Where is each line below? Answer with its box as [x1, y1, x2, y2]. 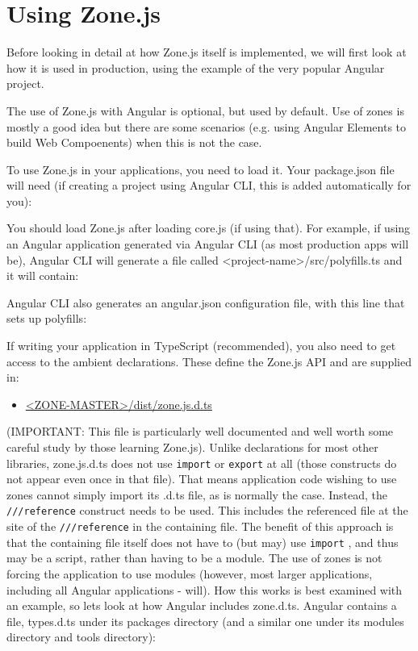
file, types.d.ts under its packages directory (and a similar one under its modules [6, 612, 404, 629]
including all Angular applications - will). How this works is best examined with [6, 581, 403, 598]
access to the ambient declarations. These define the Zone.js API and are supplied [6, 353, 412, 369]
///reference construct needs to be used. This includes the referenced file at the [6, 502, 408, 519]
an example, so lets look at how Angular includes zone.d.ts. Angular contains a [6, 597, 397, 614]
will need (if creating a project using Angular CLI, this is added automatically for [6, 177, 412, 194]
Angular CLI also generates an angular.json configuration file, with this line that [6, 294, 405, 311]
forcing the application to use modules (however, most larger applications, [6, 565, 373, 582]
